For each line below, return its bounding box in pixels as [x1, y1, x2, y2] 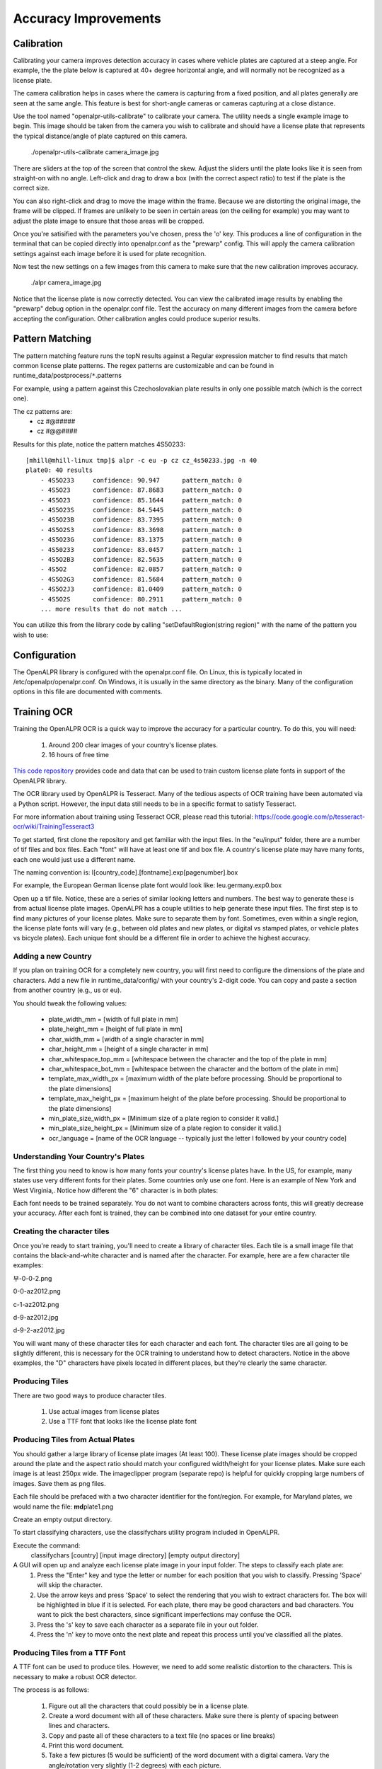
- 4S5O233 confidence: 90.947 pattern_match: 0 [40, 476, 242, 484]
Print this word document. [48, 1741, 124, 1750]
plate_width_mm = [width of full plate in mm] [48, 1015, 178, 1024]
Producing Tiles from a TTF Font [13, 1647, 127, 1657]
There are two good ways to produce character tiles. [13, 1391, 166, 1400]
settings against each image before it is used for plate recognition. [13, 249, 207, 258]
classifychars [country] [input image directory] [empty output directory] [30, 1551, 241, 1560]
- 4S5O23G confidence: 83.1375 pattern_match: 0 [40, 536, 242, 544]
